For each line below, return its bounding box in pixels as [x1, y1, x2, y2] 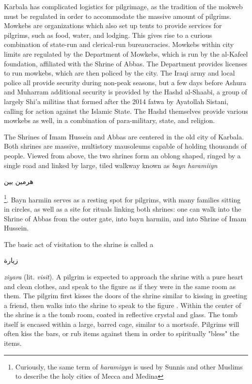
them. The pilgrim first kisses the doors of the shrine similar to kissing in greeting [4, 291, 247, 301]
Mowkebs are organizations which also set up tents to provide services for [4, 20, 222, 31]
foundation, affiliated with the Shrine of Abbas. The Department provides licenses [4, 58, 247, 68]
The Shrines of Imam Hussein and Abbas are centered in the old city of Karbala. [4, 131, 244, 141]
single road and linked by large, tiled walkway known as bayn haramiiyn [4, 160, 218, 170]
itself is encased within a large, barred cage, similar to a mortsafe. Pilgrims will [4, 319, 239, 329]
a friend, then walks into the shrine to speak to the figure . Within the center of [4, 300, 241, 310]
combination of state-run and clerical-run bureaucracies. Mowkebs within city [4, 39, 234, 49]
